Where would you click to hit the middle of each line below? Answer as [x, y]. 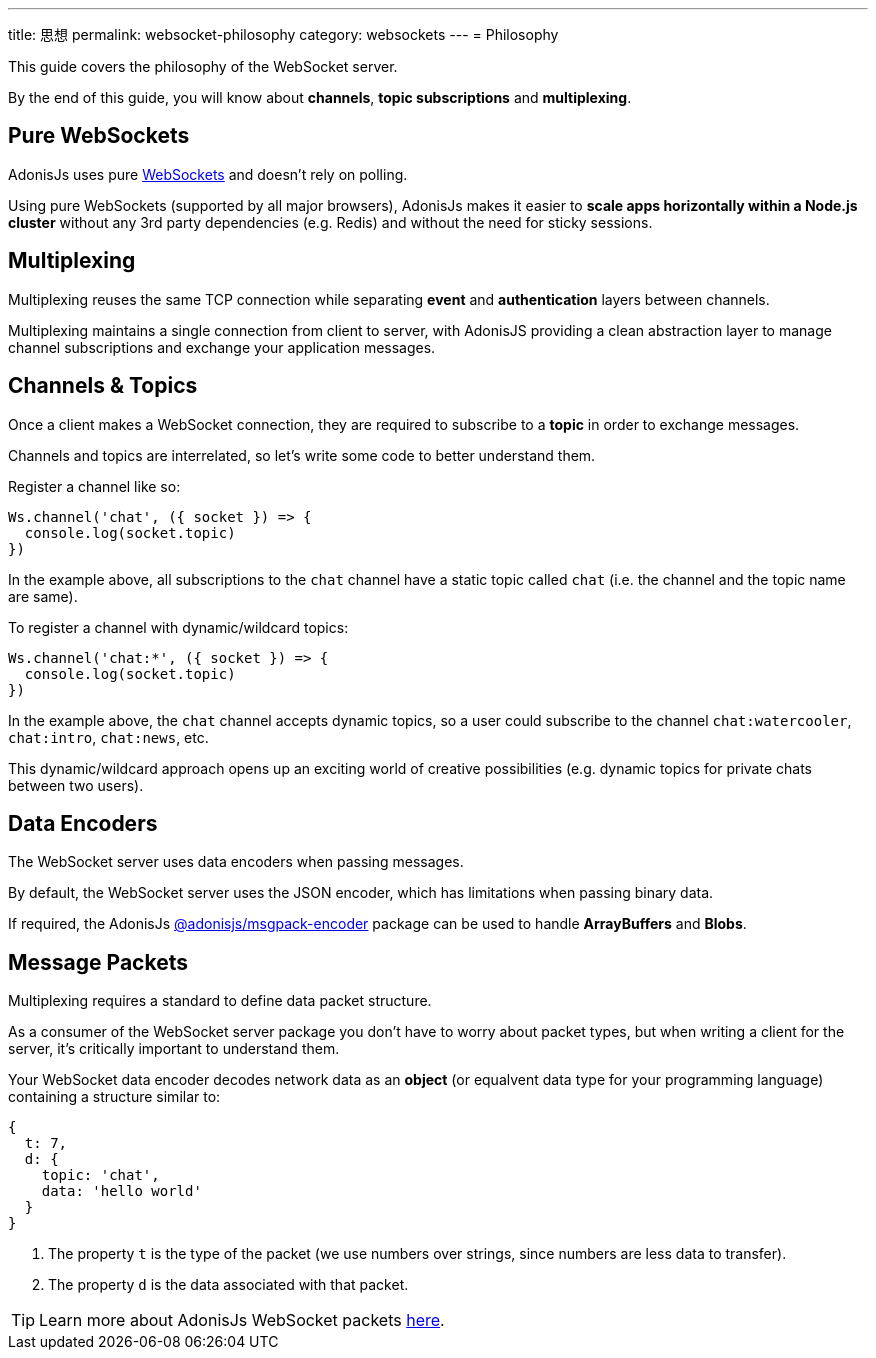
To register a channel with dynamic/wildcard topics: [178, 627]
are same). [43, 596]
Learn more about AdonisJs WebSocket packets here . [242, 1320]
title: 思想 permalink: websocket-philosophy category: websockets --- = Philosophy [283, 34]
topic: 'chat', [100, 1175]
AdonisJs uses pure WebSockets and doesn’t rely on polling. [208, 174]
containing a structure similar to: [114, 1097]
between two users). [76, 785]
